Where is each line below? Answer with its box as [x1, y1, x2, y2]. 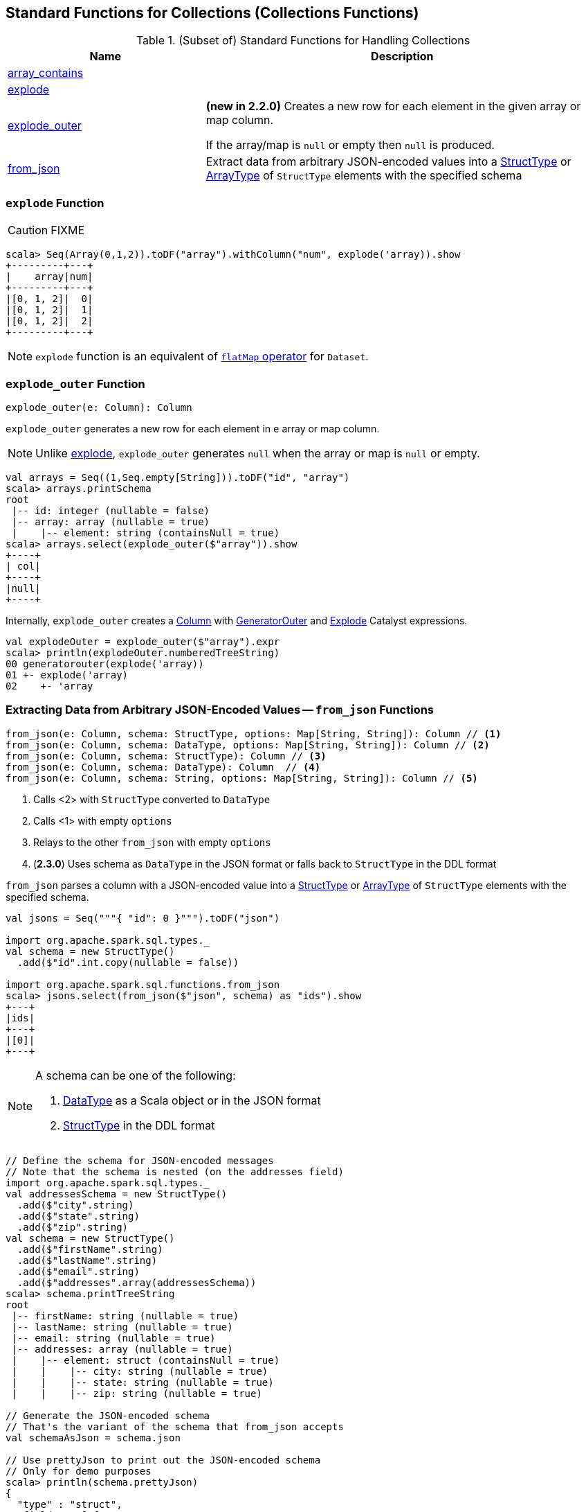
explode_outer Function [6, 376, 145, 391]
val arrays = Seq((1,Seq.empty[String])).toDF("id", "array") [6, 471, 350, 483]
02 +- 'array [6, 680, 93, 692]
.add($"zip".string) [17, 1221, 129, 1233]
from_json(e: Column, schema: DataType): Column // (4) [6, 761, 321, 773]
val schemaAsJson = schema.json [6, 1432, 181, 1443]
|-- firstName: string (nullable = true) [11, 1310, 239, 1321]
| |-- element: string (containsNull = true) [11, 527, 280, 538]
